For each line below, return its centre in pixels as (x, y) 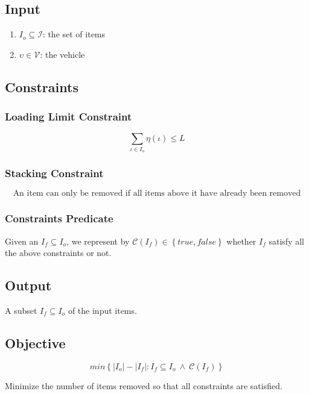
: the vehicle (62, 54)
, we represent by (98, 241)
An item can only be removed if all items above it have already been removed (157, 194)
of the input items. (102, 310)
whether (241, 241)
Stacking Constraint (54, 173)
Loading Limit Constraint (68, 117)
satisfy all (286, 241)
